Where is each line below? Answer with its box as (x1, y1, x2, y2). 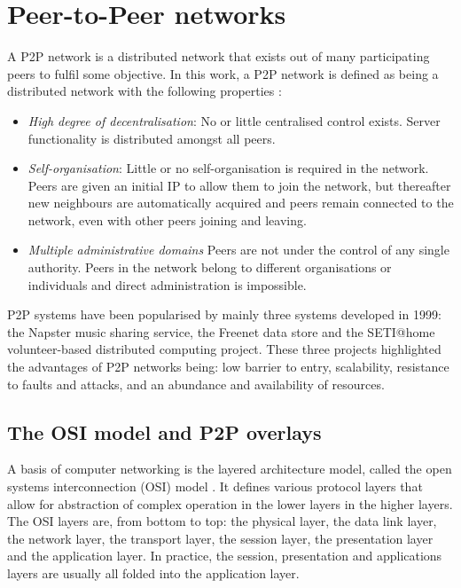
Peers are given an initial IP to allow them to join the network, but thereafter (27, 176, 451, 194)
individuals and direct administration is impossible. (27, 275, 307, 294)
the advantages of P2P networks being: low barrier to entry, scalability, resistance (7, 357, 449, 376)
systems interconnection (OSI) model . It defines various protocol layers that (7, 477, 423, 496)
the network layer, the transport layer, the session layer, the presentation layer (7, 529, 434, 547)
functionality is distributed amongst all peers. (27, 129, 276, 147)
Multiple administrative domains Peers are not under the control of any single (27, 240, 449, 259)
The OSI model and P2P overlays (7, 418, 322, 445)
